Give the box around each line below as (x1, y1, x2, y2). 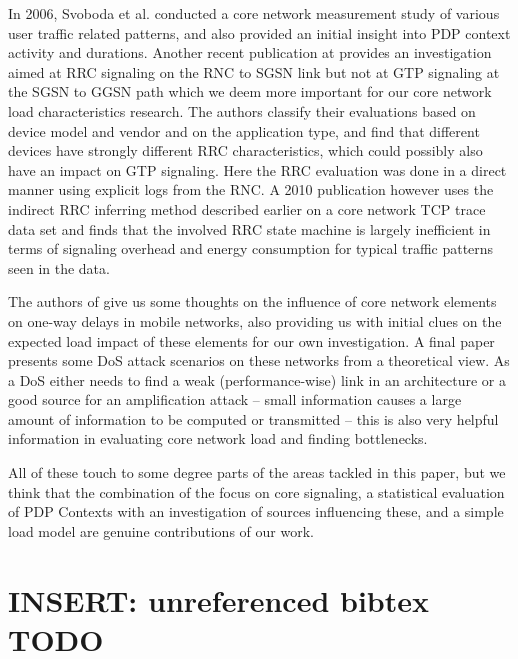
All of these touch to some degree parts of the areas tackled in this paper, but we (8, 462, 506, 483)
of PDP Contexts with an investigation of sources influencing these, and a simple (8, 501, 504, 522)
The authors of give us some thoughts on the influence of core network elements (8, 291, 497, 312)
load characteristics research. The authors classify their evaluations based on (8, 100, 476, 121)
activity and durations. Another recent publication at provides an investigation (8, 42, 492, 63)
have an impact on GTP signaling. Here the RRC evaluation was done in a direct (8, 159, 507, 180)
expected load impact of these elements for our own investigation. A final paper (8, 330, 495, 351)
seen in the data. (8, 257, 110, 278)
